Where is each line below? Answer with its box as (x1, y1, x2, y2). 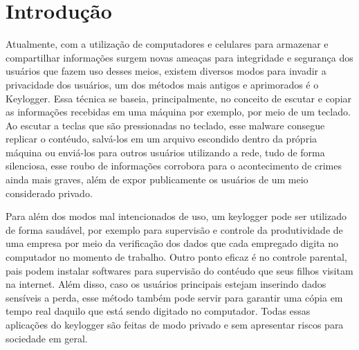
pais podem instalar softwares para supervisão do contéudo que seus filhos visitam (6, 263, 353, 277)
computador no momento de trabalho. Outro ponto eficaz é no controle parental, (6, 250, 347, 264)
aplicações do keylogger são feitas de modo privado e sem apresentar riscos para (6, 317, 344, 331)
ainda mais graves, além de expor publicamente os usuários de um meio (6, 172, 309, 187)
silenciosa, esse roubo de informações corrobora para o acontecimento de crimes (6, 158, 342, 173)
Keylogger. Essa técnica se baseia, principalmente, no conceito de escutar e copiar (6, 91, 352, 105)
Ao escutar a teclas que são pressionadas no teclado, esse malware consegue (6, 118, 325, 132)
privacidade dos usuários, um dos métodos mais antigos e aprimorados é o (6, 77, 319, 91)
